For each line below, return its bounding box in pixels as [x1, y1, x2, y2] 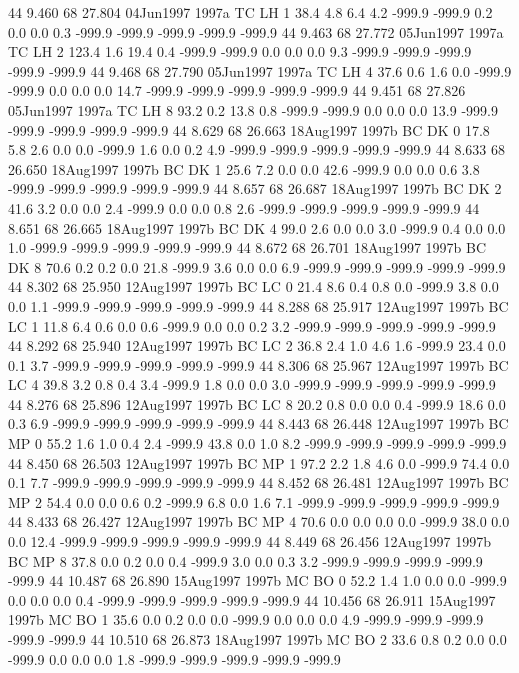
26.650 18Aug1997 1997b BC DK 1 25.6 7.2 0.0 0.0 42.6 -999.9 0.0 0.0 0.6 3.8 [8, 158, 480, 179]
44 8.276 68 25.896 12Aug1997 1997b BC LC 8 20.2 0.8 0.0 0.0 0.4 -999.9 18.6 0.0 [8, 393, 506, 414]
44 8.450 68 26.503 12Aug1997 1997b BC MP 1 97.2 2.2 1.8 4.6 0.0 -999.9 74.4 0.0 [8, 452, 510, 473]
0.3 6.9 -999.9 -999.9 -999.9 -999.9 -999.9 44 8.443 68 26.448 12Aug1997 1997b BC [8, 413, 509, 434]
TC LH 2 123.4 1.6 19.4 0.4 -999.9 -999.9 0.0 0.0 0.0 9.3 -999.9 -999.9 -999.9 [8, 41, 472, 62]
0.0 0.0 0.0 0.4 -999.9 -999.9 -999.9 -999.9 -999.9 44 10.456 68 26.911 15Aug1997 [8, 589, 496, 610]
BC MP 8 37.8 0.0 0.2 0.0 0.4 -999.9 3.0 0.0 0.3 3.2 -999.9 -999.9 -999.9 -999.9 [8, 550, 483, 571]
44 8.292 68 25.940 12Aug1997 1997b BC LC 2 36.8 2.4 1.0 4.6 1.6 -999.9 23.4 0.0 [8, 335, 506, 356]
